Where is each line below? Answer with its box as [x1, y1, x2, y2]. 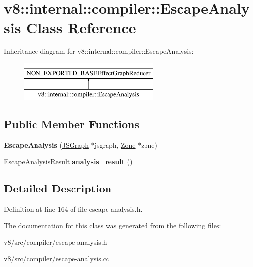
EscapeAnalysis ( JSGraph [4, 140, 89, 150]
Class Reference [26, 17, 136, 38]
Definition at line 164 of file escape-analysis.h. [4, 203, 143, 214]
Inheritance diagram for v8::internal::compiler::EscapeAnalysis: [4, 46, 194, 56]
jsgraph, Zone [94, 140, 136, 150]
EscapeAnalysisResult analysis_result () [4, 156, 133, 166]
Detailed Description [4, 180, 112, 195]
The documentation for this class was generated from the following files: [4, 220, 221, 230]
